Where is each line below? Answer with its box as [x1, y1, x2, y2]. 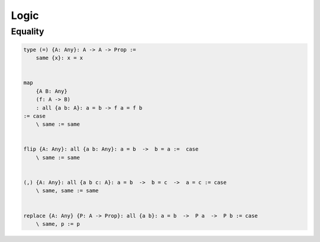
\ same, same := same [36, 187, 99, 194]
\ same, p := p [36, 221, 80, 227]
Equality [11, 26, 44, 37]
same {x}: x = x [36, 55, 83, 62]
